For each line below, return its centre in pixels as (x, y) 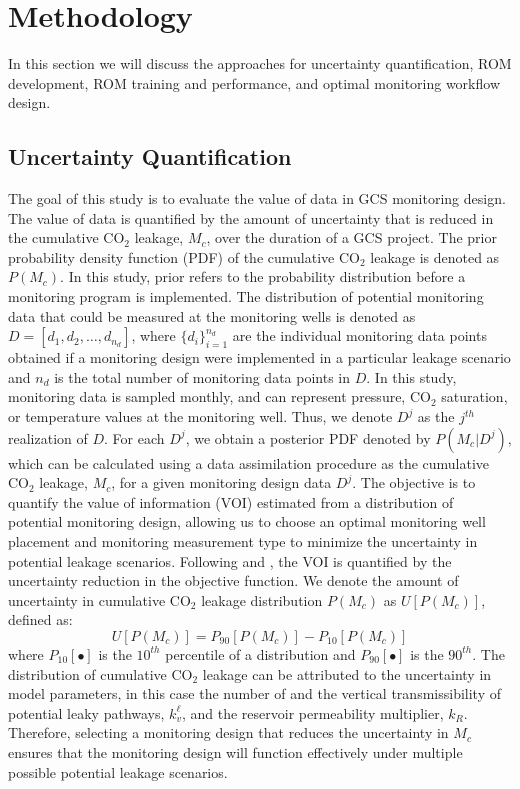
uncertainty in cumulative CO (99, 599)
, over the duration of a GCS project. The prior (351, 237)
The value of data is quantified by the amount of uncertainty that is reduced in (251, 217)
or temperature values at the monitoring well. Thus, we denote (200, 416)
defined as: (40, 619)
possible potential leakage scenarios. (118, 771)
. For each (134, 437)
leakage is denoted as (435, 256)
